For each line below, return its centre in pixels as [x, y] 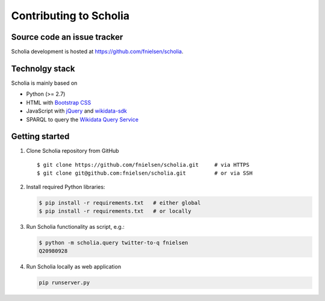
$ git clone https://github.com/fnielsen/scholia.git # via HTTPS [143, 165]
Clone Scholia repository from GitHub [73, 151]
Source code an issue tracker [67, 37]
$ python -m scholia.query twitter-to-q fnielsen [113, 243]
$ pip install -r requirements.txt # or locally [115, 211]
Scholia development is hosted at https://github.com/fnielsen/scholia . [97, 52]
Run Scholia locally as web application [74, 267]
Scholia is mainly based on [44, 83]
